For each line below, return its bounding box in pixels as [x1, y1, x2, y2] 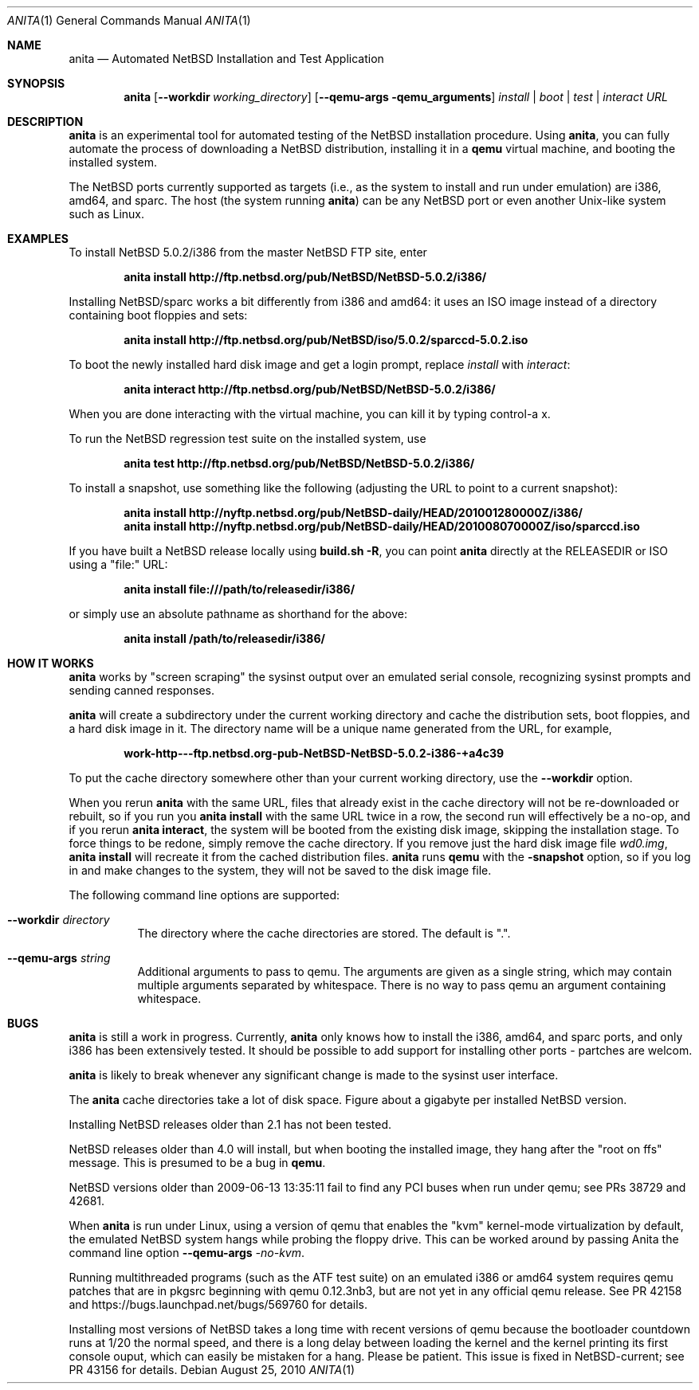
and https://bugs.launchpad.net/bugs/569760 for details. [69, 1298, 367, 1311]
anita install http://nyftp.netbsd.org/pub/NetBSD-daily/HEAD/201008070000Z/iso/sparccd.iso [124, 519, 640, 533]
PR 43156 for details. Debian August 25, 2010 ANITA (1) [69, 1363, 355, 1376]
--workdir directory [7, 913, 110, 926]
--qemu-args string [7, 951, 111, 965]
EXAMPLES [7, 232, 69, 245]
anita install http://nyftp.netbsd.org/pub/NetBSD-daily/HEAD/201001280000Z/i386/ [124, 506, 583, 519]
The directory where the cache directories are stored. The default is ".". [137, 926, 511, 940]
